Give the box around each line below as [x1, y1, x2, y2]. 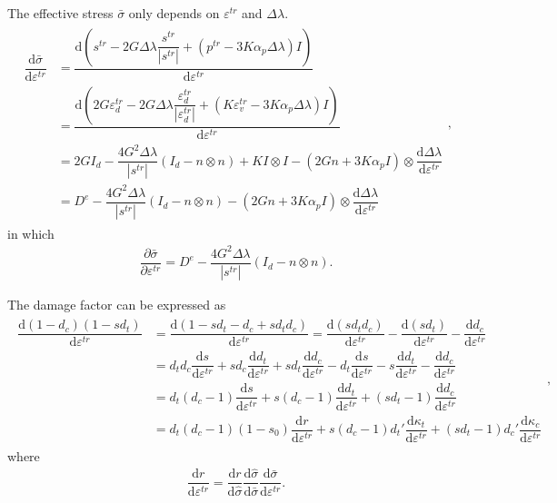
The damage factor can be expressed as [7, 294, 226, 313]
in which [7, 223, 55, 242]
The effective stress [7, 4, 114, 22]
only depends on [128, 4, 220, 22]
